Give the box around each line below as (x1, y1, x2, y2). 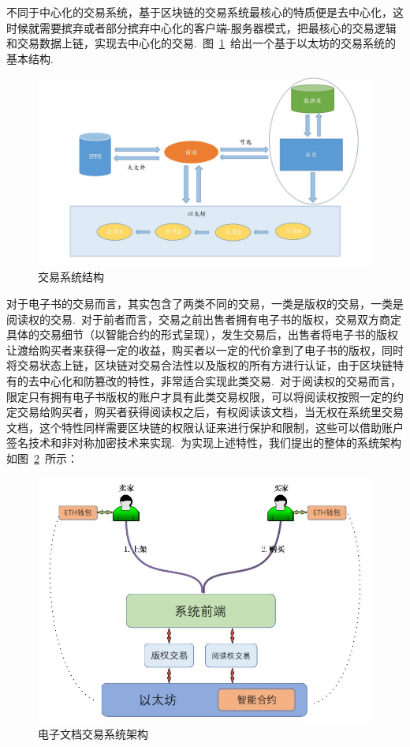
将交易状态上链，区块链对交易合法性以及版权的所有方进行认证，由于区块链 (6, 357, 393, 373)
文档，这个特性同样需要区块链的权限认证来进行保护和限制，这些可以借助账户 (6, 419, 404, 435)
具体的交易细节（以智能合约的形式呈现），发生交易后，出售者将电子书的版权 (6, 326, 398, 343)
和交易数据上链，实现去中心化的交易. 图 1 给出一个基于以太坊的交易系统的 (6, 35, 396, 51)
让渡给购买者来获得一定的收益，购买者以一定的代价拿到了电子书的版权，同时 (6, 341, 404, 358)
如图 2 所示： (6, 450, 78, 466)
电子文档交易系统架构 (38, 726, 148, 742)
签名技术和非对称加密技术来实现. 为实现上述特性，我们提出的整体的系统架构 (6, 434, 401, 451)
